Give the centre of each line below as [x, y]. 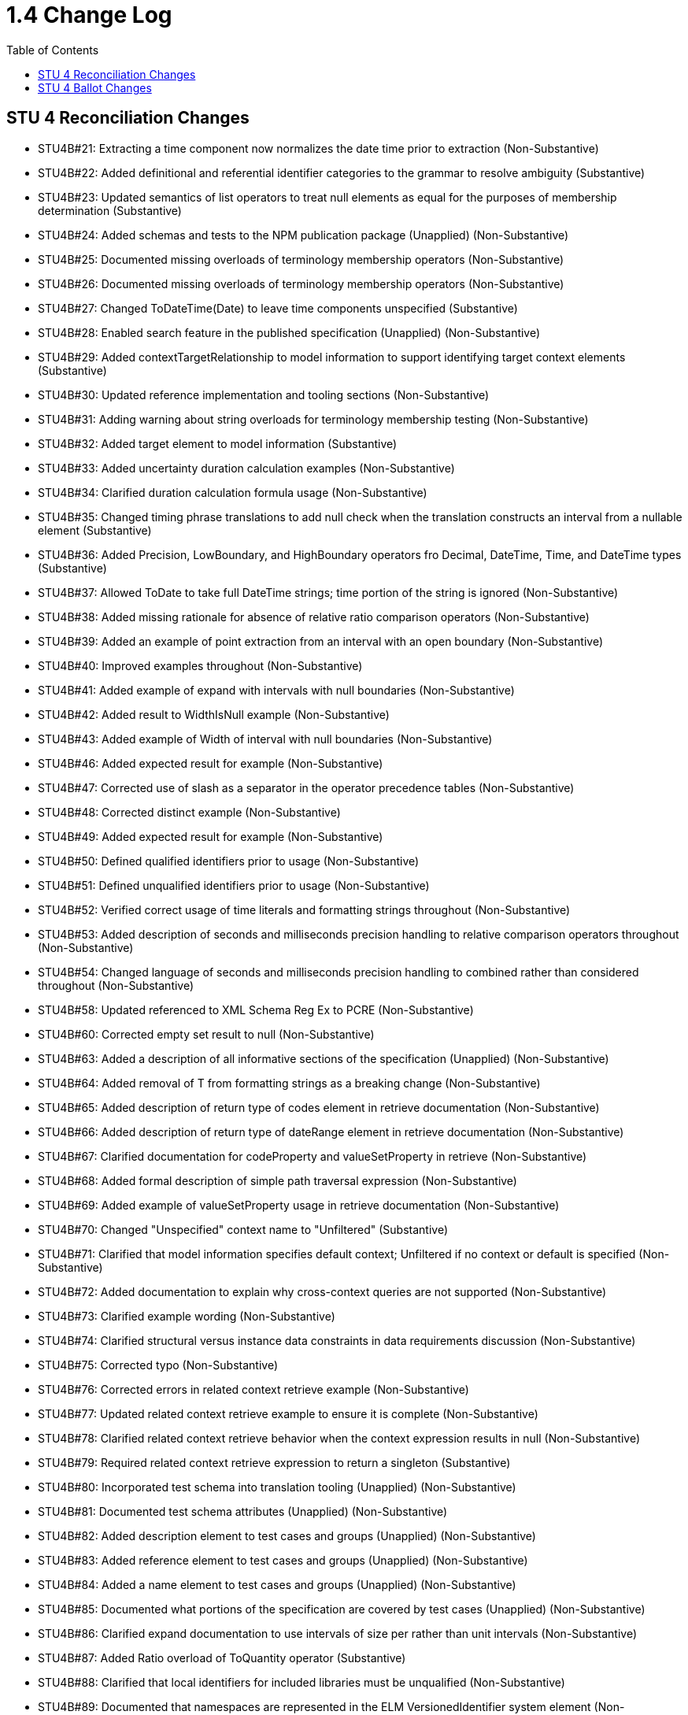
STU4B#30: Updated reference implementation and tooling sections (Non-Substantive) [264, 394]
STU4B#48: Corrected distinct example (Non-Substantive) [189, 812]
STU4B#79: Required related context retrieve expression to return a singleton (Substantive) [274, 1462]
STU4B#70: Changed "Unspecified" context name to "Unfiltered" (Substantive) [243, 1229]
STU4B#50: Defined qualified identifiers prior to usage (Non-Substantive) [229, 861]
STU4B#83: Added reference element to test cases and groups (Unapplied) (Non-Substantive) [283, 1560]
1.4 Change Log [89, 15]
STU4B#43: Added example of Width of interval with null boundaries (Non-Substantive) [265, 739]
